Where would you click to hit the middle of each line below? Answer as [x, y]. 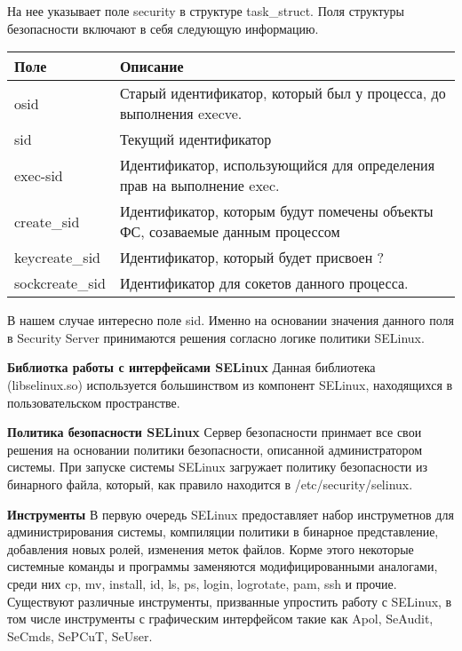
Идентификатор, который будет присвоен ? [252, 258]
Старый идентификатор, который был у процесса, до [283, 93]
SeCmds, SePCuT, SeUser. [80, 635]
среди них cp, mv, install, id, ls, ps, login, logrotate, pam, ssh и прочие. [202, 583]
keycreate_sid [58, 258]
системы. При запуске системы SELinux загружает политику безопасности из [218, 467]
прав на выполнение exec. [199, 186]
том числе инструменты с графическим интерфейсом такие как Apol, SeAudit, [220, 619]
